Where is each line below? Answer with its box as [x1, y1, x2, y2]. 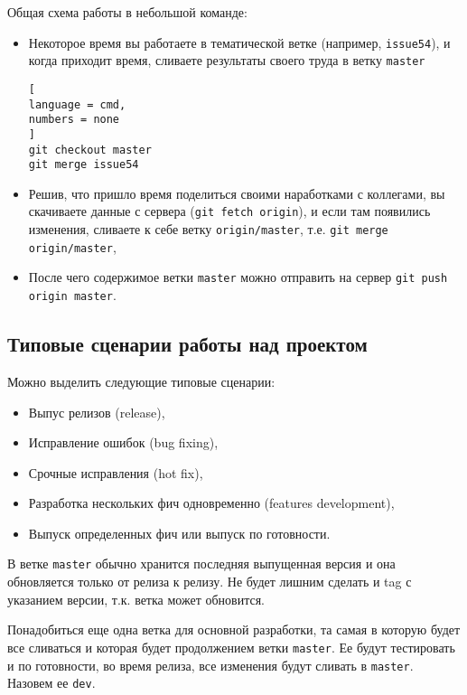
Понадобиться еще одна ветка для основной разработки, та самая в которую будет [7, 620, 461, 639]
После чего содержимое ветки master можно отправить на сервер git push [28, 268, 448, 286]
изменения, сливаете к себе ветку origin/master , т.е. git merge [28, 220, 388, 239]
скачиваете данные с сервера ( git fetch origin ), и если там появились [28, 202, 431, 221]
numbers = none [28, 113, 120, 127]
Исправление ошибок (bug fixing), [28, 433, 219, 452]
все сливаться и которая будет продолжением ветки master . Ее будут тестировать [7, 637, 455, 656]
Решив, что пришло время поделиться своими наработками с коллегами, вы [28, 183, 445, 202]
